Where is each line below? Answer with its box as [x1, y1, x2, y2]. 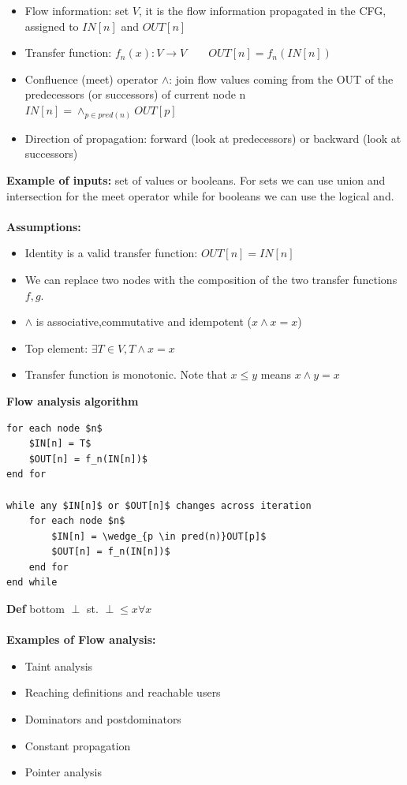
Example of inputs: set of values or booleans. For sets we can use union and [6, 172, 386, 189]
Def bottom [6, 600, 65, 617]
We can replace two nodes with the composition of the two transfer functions [24, 271, 398, 287]
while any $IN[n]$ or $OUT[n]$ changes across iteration [6, 499, 312, 511]
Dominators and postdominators [24, 711, 181, 727]
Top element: [24, 339, 88, 356]
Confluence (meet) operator [24, 70, 159, 87]
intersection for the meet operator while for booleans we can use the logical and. [6, 187, 394, 204]
